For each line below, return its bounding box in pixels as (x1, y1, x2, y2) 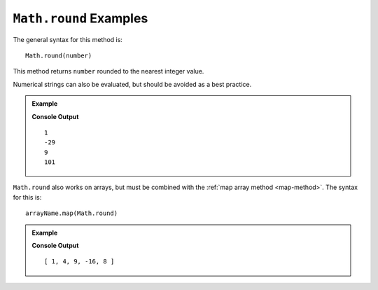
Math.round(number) (25, 51, 92, 60)
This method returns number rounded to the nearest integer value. (13, 67, 204, 76)
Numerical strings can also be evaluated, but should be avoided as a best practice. (13, 80, 252, 88)
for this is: (13, 193, 42, 201)
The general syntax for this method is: (13, 35, 122, 43)
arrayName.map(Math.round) (25, 209, 118, 217)
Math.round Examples (13, 11, 148, 26)
